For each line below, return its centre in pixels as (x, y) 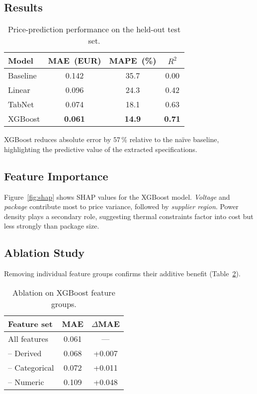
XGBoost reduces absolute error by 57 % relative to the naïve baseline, (112, 139)
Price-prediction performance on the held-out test (94, 29)
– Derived (25, 353)
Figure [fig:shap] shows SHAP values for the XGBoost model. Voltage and (117, 197)
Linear (19, 90)
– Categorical (31, 367)
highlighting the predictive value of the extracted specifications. (101, 149)
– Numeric (26, 382)
